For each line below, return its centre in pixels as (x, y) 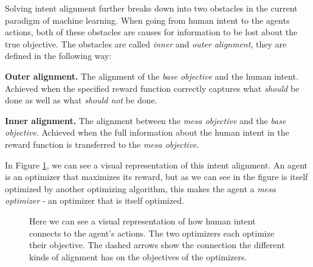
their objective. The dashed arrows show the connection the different (157, 245)
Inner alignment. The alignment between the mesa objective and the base (146, 120)
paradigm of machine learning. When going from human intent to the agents (147, 20)
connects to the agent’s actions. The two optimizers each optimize (152, 233)
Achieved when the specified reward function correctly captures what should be (152, 88)
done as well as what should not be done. (81, 100)
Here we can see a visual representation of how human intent (143, 220)
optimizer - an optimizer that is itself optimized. (95, 200)
